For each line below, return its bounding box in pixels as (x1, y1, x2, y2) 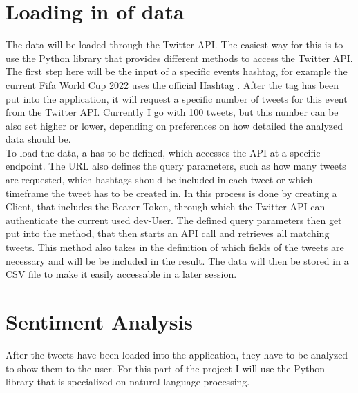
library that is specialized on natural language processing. (6, 374, 250, 389)
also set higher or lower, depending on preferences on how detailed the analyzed (6, 118, 343, 132)
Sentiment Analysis (6, 308, 194, 335)
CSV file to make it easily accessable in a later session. (6, 267, 237, 281)
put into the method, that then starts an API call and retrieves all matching (6, 226, 330, 241)
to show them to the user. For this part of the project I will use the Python (6, 361, 326, 375)
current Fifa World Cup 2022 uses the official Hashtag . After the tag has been (6, 77, 339, 92)
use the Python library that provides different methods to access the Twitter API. (6, 50, 353, 65)
